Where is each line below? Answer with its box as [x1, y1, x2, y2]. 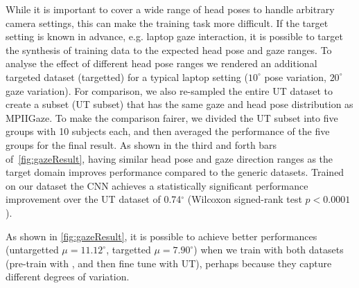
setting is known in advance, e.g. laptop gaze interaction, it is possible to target [6, 29, 343, 44]
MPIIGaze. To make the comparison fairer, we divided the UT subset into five [6, 110, 338, 125]
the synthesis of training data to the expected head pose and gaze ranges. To [6, 42, 332, 57]
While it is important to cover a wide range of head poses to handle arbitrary [6, 2, 335, 16]
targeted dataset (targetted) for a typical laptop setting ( [6, 69, 248, 84]
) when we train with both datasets [193, 242, 344, 257]
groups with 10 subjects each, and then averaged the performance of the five [6, 124, 330, 138]
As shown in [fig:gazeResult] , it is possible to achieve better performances [6, 228, 317, 243]
